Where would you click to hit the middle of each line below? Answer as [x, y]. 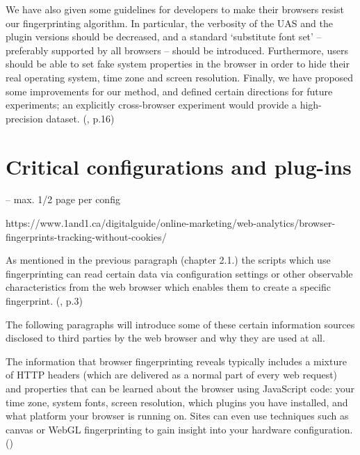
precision [24, 118]
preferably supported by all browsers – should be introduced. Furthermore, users [177, 50]
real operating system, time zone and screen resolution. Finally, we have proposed [180, 77]
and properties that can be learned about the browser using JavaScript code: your [180, 388]
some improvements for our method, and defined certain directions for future [169, 91]
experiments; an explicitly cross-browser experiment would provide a [151, 105]
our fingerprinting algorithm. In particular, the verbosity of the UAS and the [169, 23]
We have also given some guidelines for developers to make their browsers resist [175, 9]
